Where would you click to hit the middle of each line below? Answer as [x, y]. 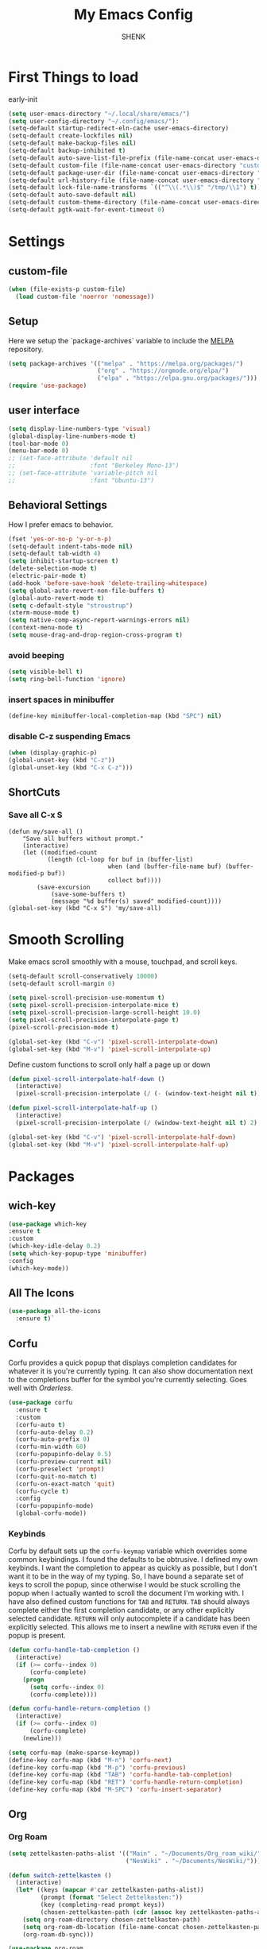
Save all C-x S [35, 815]
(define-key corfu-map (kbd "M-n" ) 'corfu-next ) [90, 1760]
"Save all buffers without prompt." [83, 839]
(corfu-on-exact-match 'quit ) [65, 1484]
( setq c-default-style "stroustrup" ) [71, 606]
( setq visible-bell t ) [46, 672]
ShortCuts [35, 792]
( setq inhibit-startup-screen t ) [64, 561]
